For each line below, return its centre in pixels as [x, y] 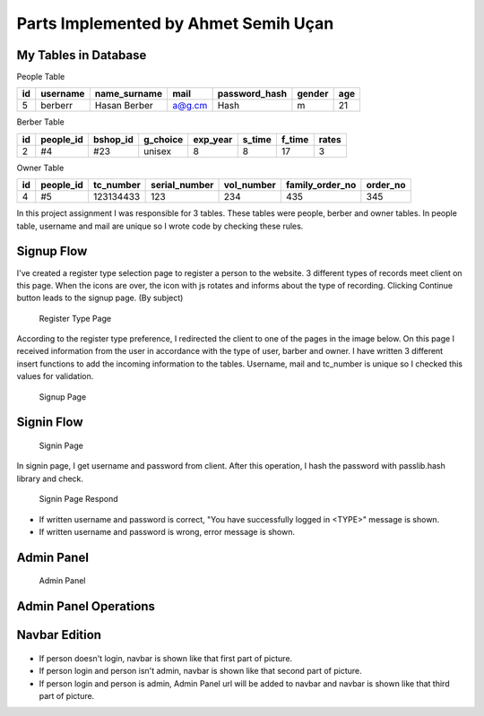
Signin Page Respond [78, 499]
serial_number [182, 185]
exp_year [213, 139]
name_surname [129, 94]
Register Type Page [75, 318]
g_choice [164, 139]
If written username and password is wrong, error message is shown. [167, 532]
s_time [257, 139]
